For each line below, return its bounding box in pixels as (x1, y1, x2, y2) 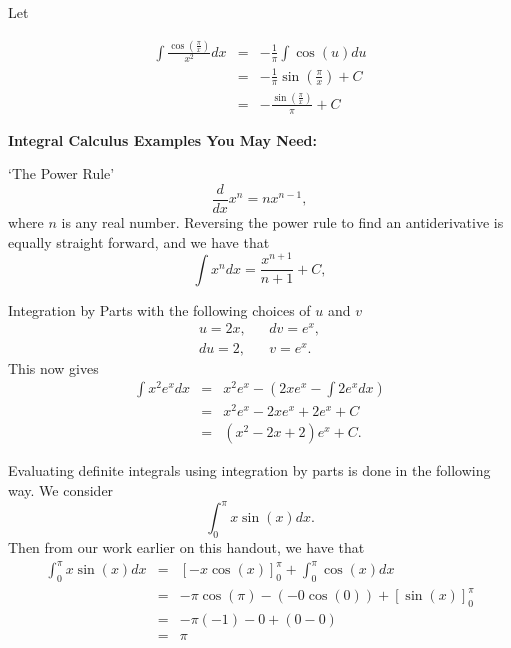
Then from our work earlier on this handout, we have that (8, 536, 365, 557)
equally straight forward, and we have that (8, 231, 270, 252)
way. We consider (8, 480, 114, 501)
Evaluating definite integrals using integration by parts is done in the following (8, 460, 491, 481)
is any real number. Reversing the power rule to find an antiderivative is (61, 212, 504, 233)
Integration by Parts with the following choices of (8, 299, 311, 320)
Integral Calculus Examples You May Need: (8, 129, 318, 150)
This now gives (8, 357, 99, 378)
